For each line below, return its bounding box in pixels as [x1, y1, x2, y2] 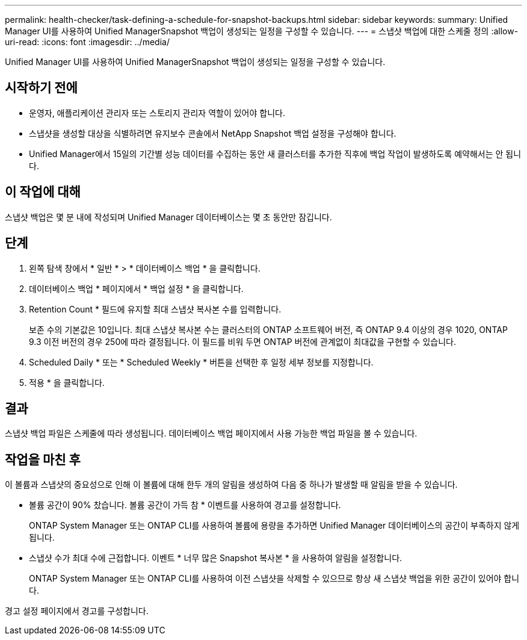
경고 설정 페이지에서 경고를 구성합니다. [5, 606, 149, 617]
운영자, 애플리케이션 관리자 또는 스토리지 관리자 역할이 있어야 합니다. [29, 107, 285, 118]
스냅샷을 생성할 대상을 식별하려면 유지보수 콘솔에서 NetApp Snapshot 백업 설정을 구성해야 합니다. [29, 128, 396, 138]
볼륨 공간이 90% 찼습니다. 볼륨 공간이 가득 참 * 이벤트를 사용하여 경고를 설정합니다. [29, 500, 341, 511]
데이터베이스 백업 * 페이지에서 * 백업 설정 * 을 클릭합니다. [29, 283, 244, 294]
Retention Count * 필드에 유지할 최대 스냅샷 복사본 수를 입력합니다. [29, 303, 282, 314]
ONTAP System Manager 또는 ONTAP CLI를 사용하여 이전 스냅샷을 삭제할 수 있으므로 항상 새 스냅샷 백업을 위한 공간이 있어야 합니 [29, 573, 520, 584]
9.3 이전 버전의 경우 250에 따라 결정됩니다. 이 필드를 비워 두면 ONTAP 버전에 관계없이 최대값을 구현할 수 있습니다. [29, 336, 456, 347]
